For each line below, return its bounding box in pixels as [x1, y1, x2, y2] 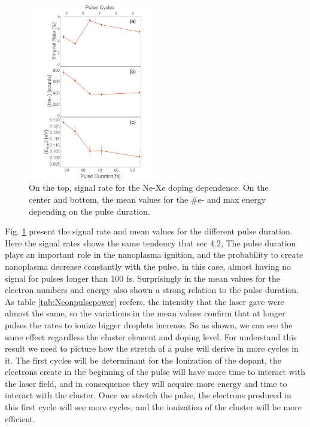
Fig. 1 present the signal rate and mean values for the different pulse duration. [5, 225, 293, 237]
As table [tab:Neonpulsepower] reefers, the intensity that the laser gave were [5, 295, 284, 307]
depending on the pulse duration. [29, 205, 150, 217]
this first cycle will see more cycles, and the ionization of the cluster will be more [5, 401, 302, 413]
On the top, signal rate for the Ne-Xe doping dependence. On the [29, 181, 269, 194]
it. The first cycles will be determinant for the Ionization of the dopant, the [5, 353, 281, 366]
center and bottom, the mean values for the [29, 193, 189, 205]
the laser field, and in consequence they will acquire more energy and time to [5, 377, 287, 389]
